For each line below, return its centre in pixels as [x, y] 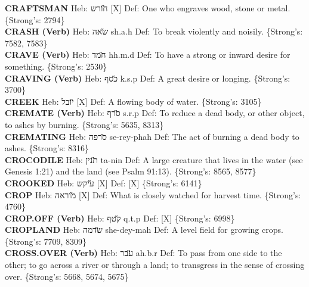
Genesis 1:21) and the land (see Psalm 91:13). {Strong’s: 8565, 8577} [131, 171]
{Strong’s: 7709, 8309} [46, 241]
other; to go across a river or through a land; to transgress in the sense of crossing [155, 265]
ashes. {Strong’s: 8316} [47, 148]
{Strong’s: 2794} [35, 19]
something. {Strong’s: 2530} [56, 66]
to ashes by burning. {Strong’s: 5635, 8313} [84, 124]
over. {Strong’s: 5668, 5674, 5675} [67, 276]
